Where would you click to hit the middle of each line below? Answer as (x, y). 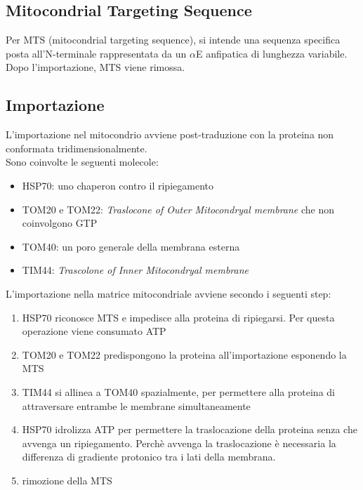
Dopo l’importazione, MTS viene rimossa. (95, 67)
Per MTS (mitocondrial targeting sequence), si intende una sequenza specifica (173, 40)
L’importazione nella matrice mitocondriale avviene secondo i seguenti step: (169, 293)
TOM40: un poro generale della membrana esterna (131, 246)
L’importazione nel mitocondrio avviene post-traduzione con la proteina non (170, 134)
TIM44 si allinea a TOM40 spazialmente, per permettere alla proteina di (178, 391)
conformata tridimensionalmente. (77, 148)
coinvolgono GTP (60, 223)
